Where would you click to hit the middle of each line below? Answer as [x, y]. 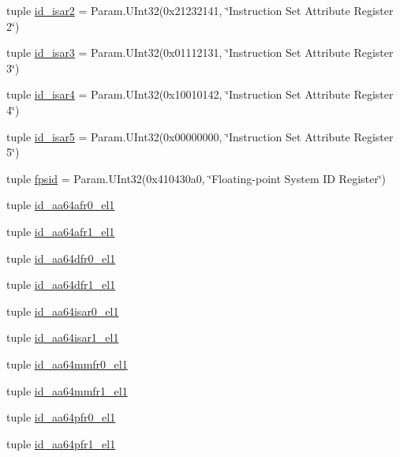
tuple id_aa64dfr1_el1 [61, 285]
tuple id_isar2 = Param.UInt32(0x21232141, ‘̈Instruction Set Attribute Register [200, 10]
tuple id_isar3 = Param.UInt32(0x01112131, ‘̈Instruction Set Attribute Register [200, 52]
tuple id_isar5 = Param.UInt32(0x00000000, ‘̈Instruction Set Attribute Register [200, 136]
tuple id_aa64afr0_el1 [61, 205]
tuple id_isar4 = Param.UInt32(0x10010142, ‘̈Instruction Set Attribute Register [200, 94]
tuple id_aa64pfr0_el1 [61, 417]
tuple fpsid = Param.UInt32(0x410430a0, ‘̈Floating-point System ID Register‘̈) [196, 178]
